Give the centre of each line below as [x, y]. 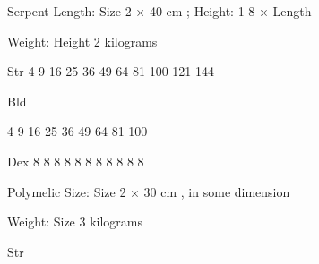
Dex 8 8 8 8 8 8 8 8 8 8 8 [76, 161]
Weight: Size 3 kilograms [75, 221]
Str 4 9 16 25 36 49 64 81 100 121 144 [111, 71]
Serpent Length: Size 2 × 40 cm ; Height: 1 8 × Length [159, 11]
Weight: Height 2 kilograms [82, 41]
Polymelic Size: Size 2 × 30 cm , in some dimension [149, 191]
